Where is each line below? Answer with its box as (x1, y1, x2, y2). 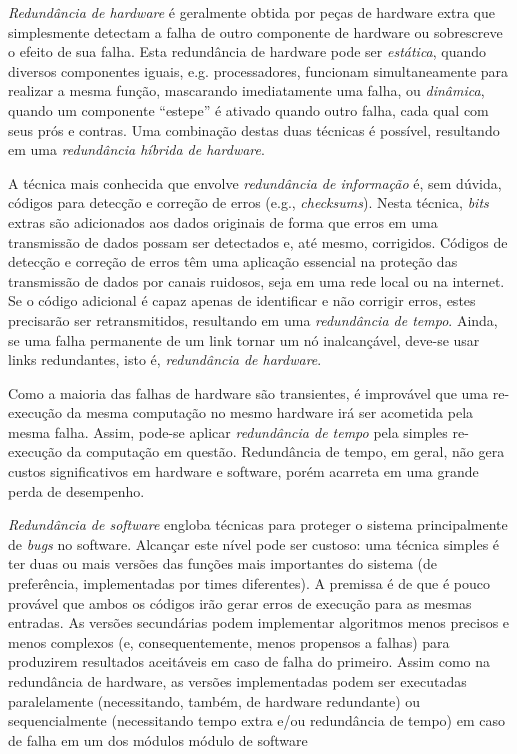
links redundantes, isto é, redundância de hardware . (8, 349, 322, 370)
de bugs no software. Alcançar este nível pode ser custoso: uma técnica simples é (8, 533, 500, 554)
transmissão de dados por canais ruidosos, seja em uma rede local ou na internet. (8, 270, 505, 291)
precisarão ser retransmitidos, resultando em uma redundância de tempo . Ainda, (8, 309, 498, 330)
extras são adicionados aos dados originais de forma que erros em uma (8, 211, 438, 232)
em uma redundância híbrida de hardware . (8, 139, 265, 160)
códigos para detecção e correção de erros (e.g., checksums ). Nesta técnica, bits (8, 192, 489, 213)
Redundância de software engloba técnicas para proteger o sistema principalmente (8, 514, 508, 535)
